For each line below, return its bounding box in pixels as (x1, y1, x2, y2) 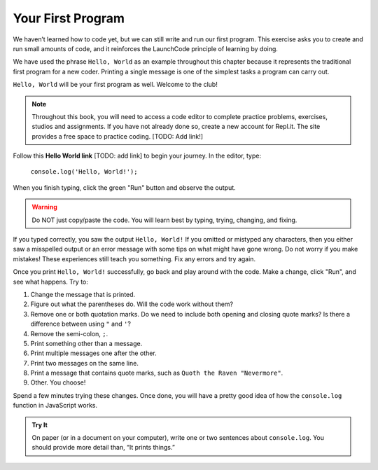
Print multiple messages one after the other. (30, 349, 157, 357)
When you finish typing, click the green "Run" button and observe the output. (13, 183, 236, 192)
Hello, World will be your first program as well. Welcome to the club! (13, 81, 218, 89)
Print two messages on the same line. (30, 359, 139, 367)
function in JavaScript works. (13, 401, 98, 410)
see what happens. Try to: (13, 277, 89, 286)
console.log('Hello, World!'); (30, 168, 138, 176)
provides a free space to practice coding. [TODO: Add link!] (31, 132, 203, 140)
